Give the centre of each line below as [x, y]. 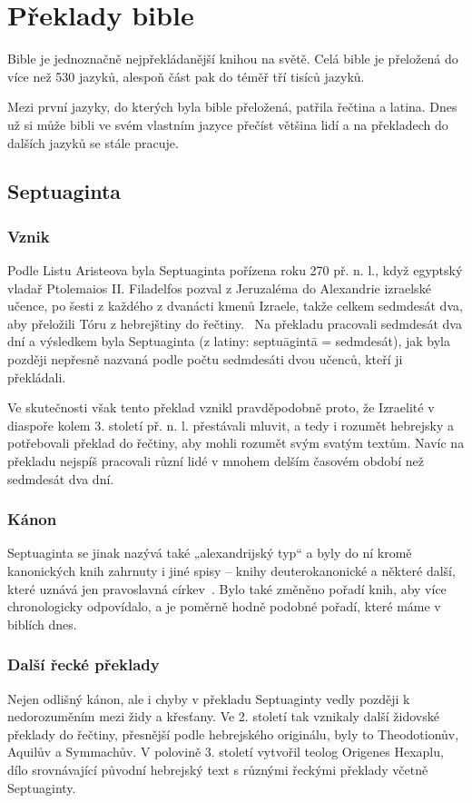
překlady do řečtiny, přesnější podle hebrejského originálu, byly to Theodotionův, [233, 734]
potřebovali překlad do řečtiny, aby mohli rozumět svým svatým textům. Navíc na [236, 443]
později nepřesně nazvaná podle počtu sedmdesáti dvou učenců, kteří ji [205, 359]
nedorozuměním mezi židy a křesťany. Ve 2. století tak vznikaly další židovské [223, 716]
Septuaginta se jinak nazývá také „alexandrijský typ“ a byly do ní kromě [210, 553]
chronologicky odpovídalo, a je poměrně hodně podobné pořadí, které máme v [224, 606]
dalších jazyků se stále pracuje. [93, 142]
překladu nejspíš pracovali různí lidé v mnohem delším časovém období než [216, 461]
